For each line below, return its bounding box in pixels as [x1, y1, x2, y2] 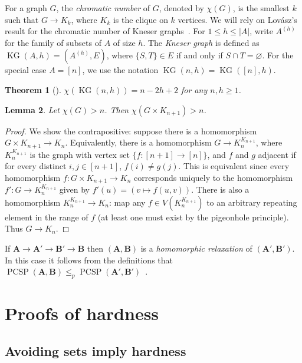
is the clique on [113, 13, 168, 25]
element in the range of [5, 210, 88, 223]
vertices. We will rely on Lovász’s [178, 13, 297, 25]
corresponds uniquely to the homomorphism [134, 171, 293, 183]
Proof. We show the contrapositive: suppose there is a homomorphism [5, 124, 257, 137]
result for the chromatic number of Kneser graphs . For [5, 25, 205, 37]
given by [59, 183, 90, 196]
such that [5, 13, 39, 25]
